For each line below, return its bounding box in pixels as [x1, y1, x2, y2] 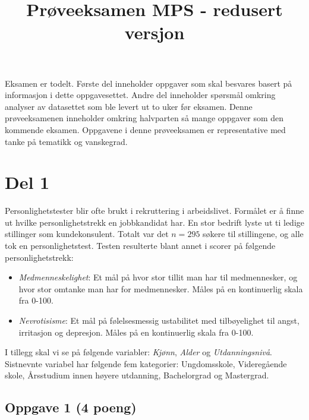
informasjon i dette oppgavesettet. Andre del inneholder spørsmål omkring [5, 89, 276, 101]
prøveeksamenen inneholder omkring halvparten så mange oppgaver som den [5, 112, 284, 124]
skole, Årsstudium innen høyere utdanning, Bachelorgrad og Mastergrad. [5, 369, 269, 381]
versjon [124, 20, 185, 45]
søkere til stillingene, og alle [203, 228, 304, 240]
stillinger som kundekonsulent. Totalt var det [5, 228, 169, 240]
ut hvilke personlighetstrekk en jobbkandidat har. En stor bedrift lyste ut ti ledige [5, 216, 304, 228]
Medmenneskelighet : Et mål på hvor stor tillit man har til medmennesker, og [18, 271, 298, 283]
